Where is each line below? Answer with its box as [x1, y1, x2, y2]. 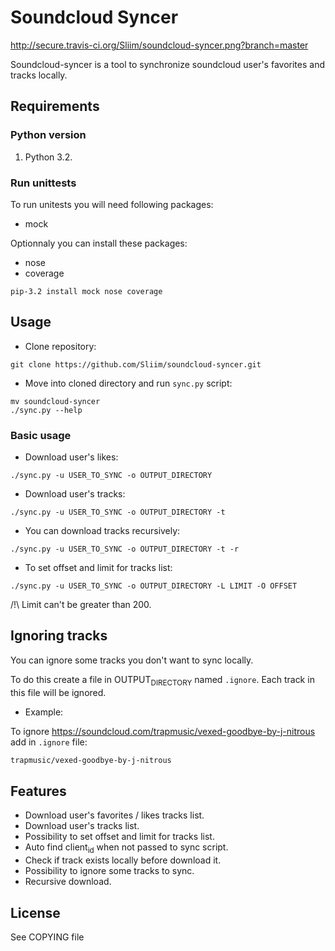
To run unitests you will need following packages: [10, 198, 214, 210]
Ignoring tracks [10, 627, 108, 645]
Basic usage [10, 428, 72, 442]
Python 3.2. [24, 151, 73, 163]
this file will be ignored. [10, 686, 107, 698]
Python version [10, 128, 87, 142]
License [10, 904, 61, 921]
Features [10, 782, 67, 800]
